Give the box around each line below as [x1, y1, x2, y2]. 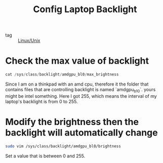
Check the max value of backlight [5, 55, 149, 67]
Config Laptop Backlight [33, 4, 137, 15]
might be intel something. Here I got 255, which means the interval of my [5, 93, 157, 99]
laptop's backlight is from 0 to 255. [5, 98, 78, 104]
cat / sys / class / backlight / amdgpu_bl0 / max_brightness [5, 72, 119, 77]
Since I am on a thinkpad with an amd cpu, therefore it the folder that [5, 81, 149, 87]
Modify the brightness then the [5, 116, 139, 128]
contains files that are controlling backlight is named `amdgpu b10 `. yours [5, 87, 156, 94]
